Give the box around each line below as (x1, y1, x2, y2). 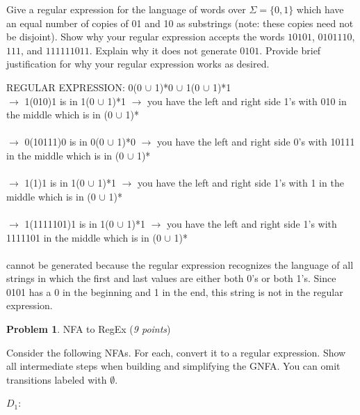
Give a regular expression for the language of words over (6, 2, 246, 16)
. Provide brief (259, 42, 321, 57)
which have (296, 2, 344, 16)
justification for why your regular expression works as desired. (6, 56, 270, 71)
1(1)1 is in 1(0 (24, 175, 85, 190)
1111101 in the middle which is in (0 (6, 230, 161, 244)
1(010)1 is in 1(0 (24, 93, 95, 108)
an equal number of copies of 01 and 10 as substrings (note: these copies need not (6, 15, 354, 30)
